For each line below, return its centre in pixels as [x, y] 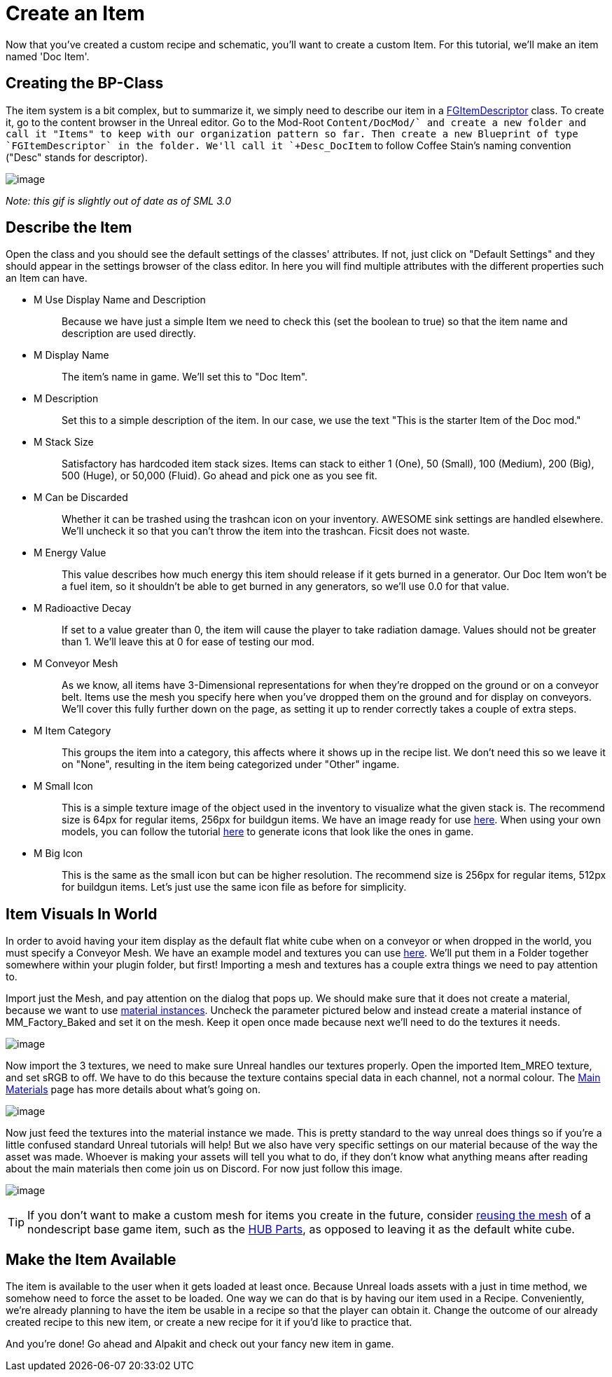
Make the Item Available [91, 1259]
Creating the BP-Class [85, 83]
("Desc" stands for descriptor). [77, 157]
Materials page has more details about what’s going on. [133, 1090]
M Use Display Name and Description [120, 300]
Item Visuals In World [82, 914]
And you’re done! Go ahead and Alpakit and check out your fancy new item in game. [200, 1344]
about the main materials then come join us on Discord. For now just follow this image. [204, 1169]
